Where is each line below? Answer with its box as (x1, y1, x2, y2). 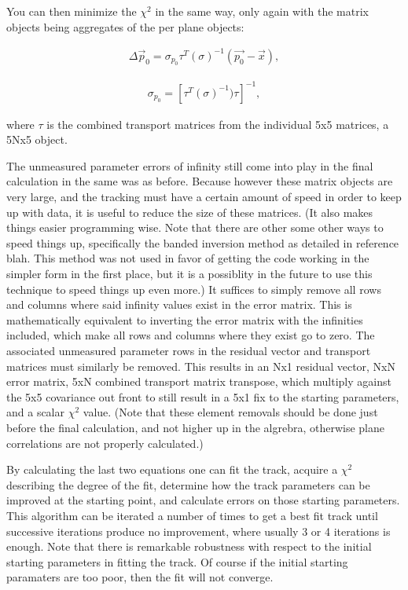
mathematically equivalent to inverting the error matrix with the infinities (6, 311, 363, 328)
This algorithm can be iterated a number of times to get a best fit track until (6, 507, 378, 523)
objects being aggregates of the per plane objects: (6, 18, 244, 35)
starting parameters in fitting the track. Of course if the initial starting (6, 553, 348, 570)
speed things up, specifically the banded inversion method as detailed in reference (6, 234, 399, 251)
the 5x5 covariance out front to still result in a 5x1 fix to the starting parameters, (6, 388, 399, 405)
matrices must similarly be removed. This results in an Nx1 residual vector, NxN (6, 357, 396, 374)
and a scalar (6, 404, 65, 420)
